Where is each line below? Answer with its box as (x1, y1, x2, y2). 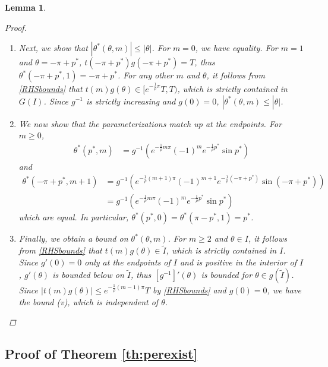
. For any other (117, 69, 174, 81)
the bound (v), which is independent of (18, 295, 159, 308)
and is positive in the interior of (179, 255, 297, 268)
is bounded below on (52, 268, 124, 281)
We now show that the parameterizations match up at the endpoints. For (18, 117, 282, 129)
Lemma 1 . (5, 1, 46, 13)
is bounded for (201, 268, 253, 281)
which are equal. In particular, (18, 211, 129, 223)
